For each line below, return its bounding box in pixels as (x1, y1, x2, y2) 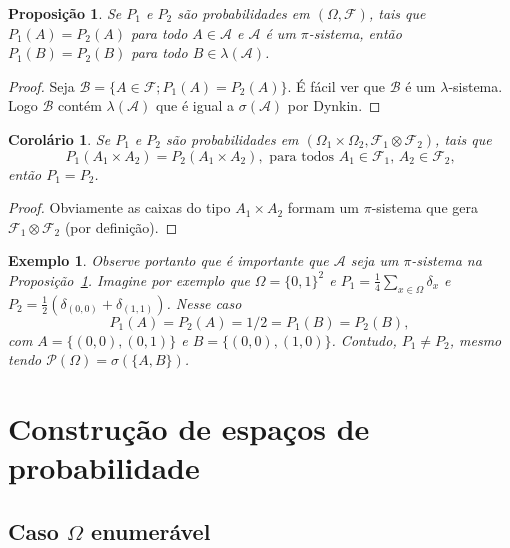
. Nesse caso (166, 292, 242, 313)
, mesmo (449, 329, 502, 350)
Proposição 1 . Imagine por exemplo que (8, 269, 250, 290)
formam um (287, 197, 360, 218)
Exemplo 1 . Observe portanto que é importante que (8, 250, 329, 271)
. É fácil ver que (287, 75, 385, 96)
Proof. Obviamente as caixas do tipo (8, 197, 231, 218)
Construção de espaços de (8, 408, 370, 449)
